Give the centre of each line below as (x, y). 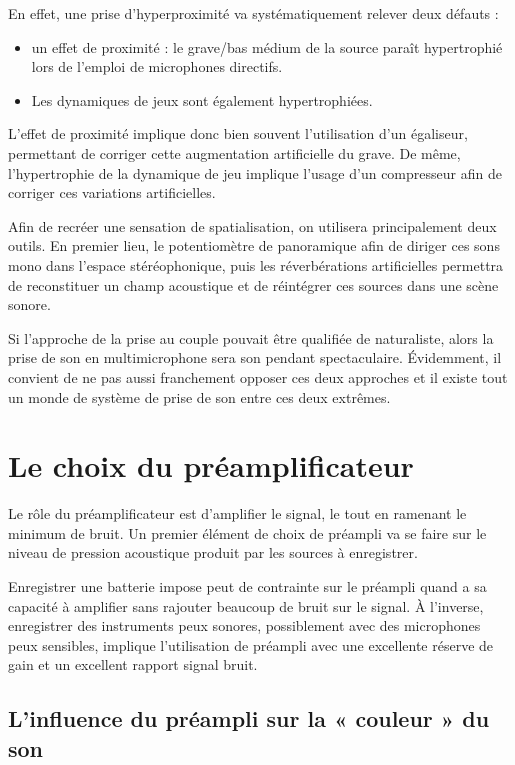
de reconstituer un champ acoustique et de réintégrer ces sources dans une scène (253, 284)
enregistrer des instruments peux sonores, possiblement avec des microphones (244, 625)
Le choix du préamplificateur (211, 465)
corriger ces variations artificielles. (112, 192)
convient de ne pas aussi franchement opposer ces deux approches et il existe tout (258, 376)
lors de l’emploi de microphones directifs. (157, 66)
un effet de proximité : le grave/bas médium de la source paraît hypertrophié (267, 46)
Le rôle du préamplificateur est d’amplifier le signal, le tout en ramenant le (237, 513)
